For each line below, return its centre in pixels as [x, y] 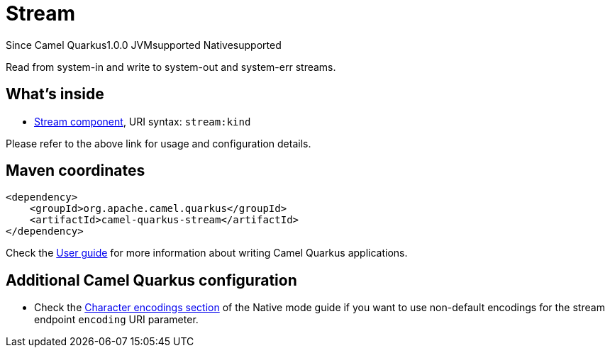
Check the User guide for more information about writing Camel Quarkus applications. [207, 253]
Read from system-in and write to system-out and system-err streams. [171, 67]
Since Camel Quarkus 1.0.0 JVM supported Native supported [144, 45]
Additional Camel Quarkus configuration [151, 280]
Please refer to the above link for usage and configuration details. [159, 143]
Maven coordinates [76, 171]
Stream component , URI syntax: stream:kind [143, 121]
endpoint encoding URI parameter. [116, 320]
